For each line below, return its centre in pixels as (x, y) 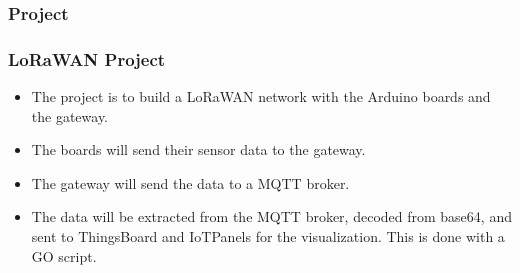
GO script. (64, 255)
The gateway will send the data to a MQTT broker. (190, 182)
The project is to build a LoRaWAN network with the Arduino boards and (261, 96)
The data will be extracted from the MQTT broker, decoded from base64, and (271, 216)
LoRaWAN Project (87, 58)
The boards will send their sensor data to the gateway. (198, 149)
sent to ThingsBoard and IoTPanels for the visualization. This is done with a (268, 236)
